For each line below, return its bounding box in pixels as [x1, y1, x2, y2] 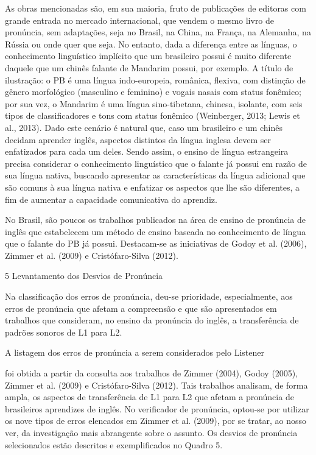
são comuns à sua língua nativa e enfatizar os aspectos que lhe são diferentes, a [5, 180, 300, 193]
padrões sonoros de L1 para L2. [5, 325, 122, 338]
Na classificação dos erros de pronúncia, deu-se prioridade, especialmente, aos [5, 290, 293, 303]
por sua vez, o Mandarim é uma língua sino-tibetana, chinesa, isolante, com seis [5, 97, 303, 110]
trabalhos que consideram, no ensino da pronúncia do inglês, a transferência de [5, 314, 299, 326]
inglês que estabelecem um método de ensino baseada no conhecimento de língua [5, 225, 306, 238]
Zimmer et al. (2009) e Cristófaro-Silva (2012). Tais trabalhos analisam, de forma [5, 378, 308, 391]
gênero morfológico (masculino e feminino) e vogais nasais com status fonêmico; [5, 85, 301, 98]
